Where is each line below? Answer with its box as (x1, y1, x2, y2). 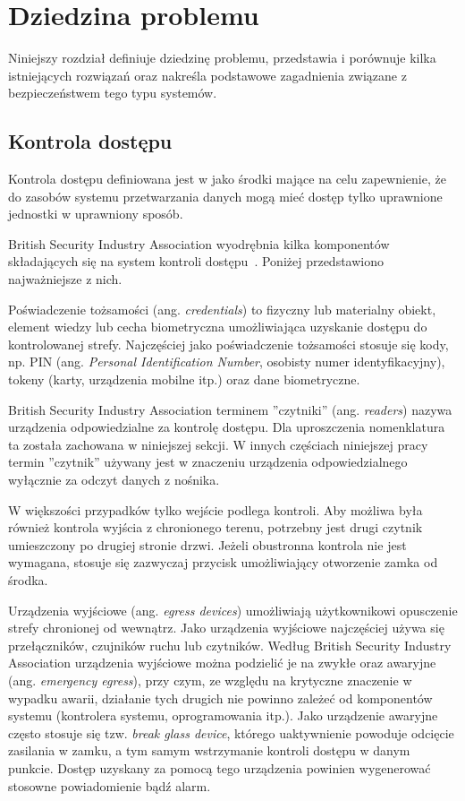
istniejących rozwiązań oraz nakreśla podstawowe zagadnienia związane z (8, 65, 407, 84)
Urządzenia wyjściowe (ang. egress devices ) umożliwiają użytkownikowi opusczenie (8, 600, 458, 619)
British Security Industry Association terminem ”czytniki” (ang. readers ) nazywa (8, 400, 452, 418)
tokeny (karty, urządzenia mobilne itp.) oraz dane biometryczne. (8, 370, 360, 389)
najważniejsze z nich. (8, 270, 123, 289)
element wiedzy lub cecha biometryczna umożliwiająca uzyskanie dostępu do (8, 317, 427, 336)
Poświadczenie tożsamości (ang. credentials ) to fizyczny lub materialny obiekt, (8, 299, 436, 318)
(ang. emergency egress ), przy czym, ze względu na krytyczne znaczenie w (8, 670, 412, 689)
